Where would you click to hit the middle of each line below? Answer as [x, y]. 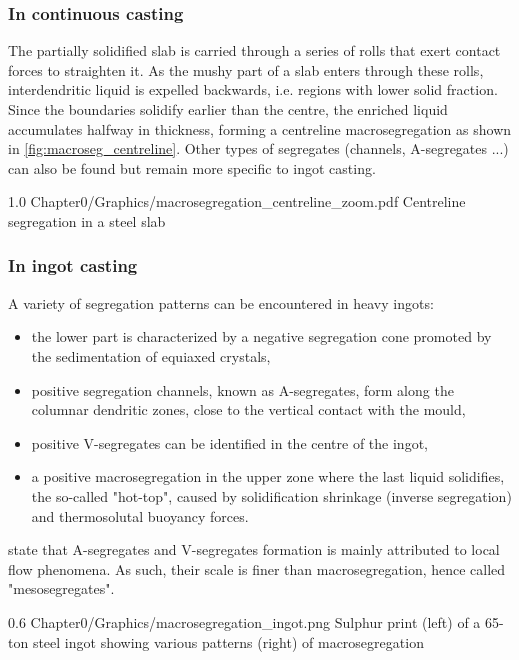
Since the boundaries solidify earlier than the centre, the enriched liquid [228, 109]
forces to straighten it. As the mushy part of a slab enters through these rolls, [246, 69]
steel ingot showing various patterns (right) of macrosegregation [228, 641]
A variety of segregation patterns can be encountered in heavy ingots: [221, 302]
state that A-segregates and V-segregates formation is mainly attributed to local [254, 549]
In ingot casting [73, 265]
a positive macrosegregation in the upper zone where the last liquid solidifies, [268, 476]
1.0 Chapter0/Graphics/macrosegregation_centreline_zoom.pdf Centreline [237, 201]
